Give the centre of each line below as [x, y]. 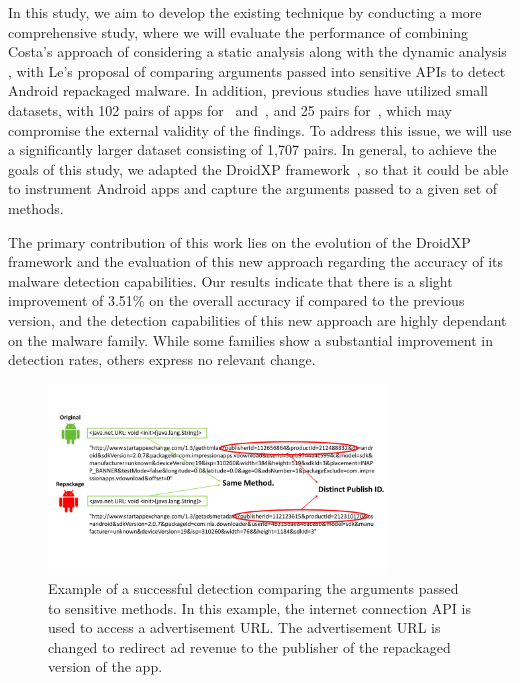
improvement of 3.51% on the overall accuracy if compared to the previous [236, 300]
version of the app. [105, 666]
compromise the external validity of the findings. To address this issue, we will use [260, 129]
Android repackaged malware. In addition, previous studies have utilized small [248, 90]
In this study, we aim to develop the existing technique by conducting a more [245, 12]
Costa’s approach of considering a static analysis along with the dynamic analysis [257, 51]
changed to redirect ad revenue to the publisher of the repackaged [249, 646]
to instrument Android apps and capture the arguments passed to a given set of [253, 188]
